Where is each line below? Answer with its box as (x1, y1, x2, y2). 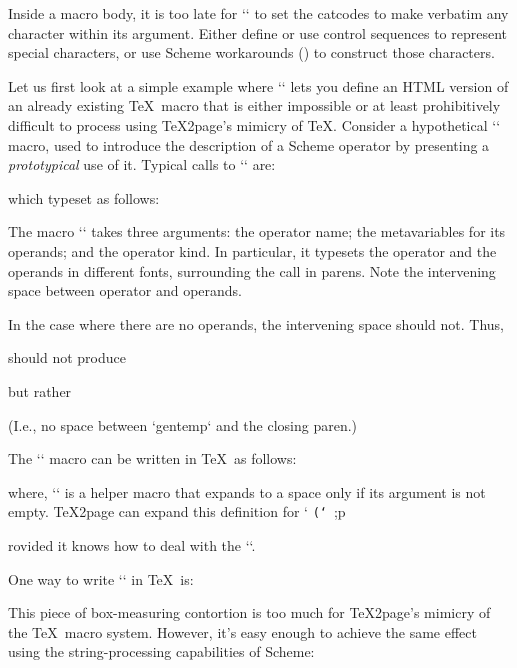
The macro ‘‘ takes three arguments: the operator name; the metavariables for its (8, 221, 506, 242)
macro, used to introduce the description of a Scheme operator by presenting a (8, 134, 490, 155)
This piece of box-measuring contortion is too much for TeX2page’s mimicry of (8, 602, 491, 623)
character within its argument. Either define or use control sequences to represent (8, 22, 508, 43)
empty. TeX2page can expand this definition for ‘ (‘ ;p (8, 501, 346, 522)
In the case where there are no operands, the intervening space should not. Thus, (8, 313, 505, 334)
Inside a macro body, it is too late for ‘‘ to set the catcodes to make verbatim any (8, 3, 509, 23)
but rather (8, 380, 72, 401)
